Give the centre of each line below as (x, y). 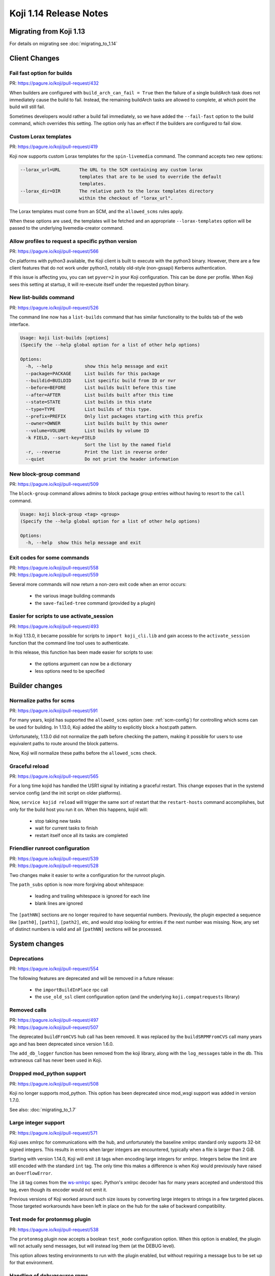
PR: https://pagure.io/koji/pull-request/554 (54, 969)
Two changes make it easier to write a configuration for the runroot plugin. (87, 875)
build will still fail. (27, 107)
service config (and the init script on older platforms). (65, 793)
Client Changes (34, 58)
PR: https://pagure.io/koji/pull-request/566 (54, 251)
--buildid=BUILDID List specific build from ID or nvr (101, 381)
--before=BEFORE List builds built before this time (101, 388)
